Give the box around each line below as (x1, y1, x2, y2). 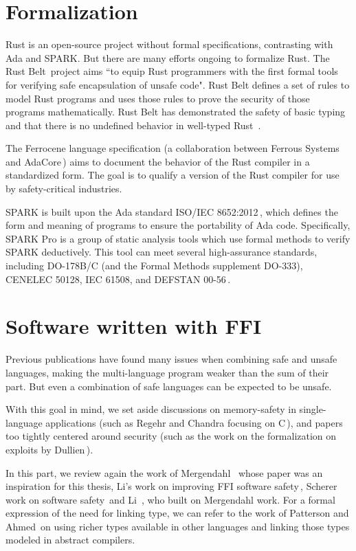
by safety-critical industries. (5, 181, 122, 196)
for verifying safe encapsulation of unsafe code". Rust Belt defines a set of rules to (5, 77, 350, 91)
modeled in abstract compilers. (5, 532, 135, 547)
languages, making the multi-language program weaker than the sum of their (5, 365, 329, 379)
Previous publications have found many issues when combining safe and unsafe (5, 352, 337, 366)
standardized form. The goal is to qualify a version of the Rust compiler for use (5, 168, 340, 182)
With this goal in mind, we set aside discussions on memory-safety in (5, 402, 296, 416)
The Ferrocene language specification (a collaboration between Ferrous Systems (5, 141, 340, 155)
